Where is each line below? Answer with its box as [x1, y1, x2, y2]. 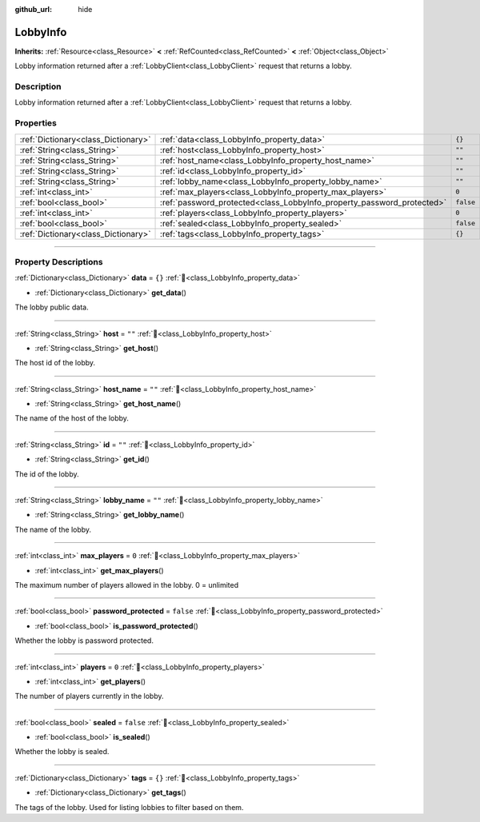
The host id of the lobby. [14, 358, 96, 368]
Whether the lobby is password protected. [14, 636, 154, 645]
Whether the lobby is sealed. [14, 747, 110, 756]
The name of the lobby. [14, 525, 92, 534]
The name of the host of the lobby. [14, 413, 130, 423]
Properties [14, 118, 58, 129]
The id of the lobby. [14, 469, 79, 479]
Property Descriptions [14, 256, 103, 267]
